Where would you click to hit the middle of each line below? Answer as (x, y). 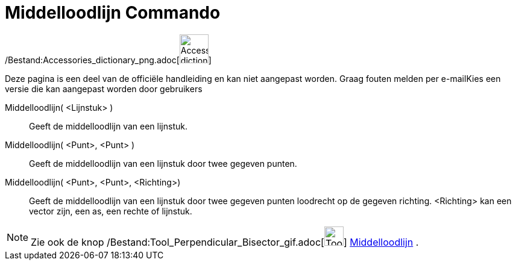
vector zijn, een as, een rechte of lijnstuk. (111, 211)
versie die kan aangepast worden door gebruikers (104, 89)
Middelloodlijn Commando (113, 13)
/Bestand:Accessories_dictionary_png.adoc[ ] (108, 60)
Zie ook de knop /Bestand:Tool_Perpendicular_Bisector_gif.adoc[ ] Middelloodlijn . (225, 242)
